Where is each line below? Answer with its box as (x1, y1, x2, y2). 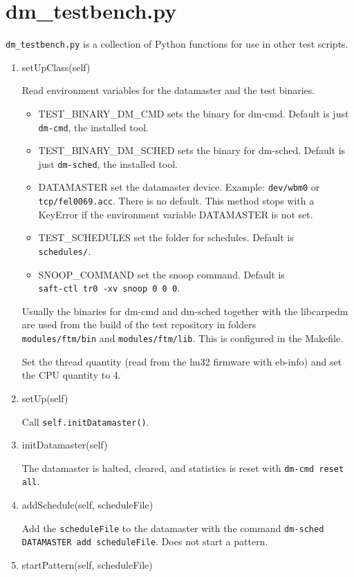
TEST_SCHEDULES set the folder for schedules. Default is (38, 230, 294, 245)
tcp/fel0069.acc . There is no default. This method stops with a (38, 193, 315, 208)
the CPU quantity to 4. (21, 368, 121, 382)
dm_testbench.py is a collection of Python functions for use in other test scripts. (6, 37, 348, 51)
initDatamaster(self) (21, 437, 108, 452)
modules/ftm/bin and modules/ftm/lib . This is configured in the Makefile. (21, 331, 344, 346)
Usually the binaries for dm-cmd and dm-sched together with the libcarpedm (21, 303, 348, 318)
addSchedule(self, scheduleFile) (21, 498, 153, 512)
